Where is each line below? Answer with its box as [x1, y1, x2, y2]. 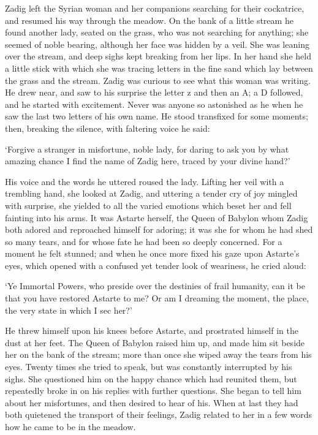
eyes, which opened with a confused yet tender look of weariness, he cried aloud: [5, 259, 306, 271]
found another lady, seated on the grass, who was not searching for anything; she [5, 26, 309, 39]
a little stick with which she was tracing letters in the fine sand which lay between [5, 61, 313, 74]
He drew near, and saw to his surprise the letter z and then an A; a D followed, [5, 86, 303, 99]
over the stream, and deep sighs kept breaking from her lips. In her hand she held [5, 50, 311, 62]
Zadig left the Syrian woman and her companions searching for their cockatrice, [5, 2, 305, 14]
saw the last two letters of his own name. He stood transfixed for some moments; [5, 110, 308, 123]
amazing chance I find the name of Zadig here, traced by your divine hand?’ [5, 154, 290, 167]
